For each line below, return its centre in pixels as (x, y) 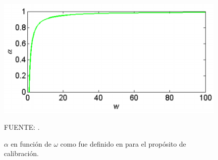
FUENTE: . (22, 127)
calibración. (22, 153)
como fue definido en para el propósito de (123, 143)
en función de (31, 143)
